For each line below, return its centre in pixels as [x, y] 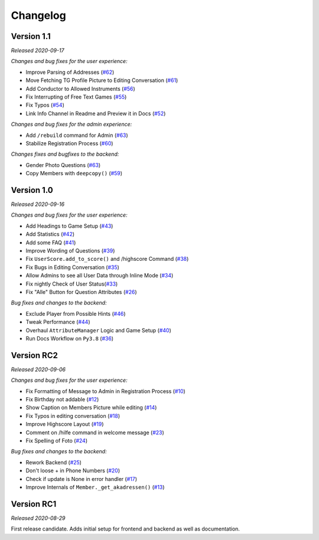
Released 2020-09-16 [38, 204]
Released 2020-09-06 [38, 369]
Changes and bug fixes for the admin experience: [71, 125]
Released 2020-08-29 [38, 518]
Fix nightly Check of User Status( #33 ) [72, 284]
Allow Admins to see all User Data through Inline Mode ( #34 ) [100, 276]
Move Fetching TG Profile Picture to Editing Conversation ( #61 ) [102, 80]
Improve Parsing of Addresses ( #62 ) [70, 72]
